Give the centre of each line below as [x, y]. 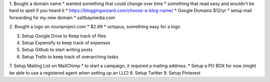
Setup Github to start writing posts [57, 50]
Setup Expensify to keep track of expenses [66, 43]
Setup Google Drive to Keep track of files [64, 36]
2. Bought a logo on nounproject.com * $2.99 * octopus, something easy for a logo [95, 27]
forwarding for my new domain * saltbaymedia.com [62, 17]
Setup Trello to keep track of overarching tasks [70, 57]
